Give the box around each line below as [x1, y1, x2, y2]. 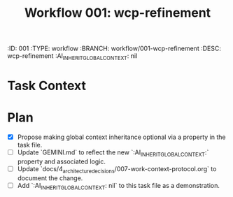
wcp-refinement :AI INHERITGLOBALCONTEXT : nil [7, 52, 138, 61]
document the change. [17, 173, 83, 182]
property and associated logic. [17, 157, 106, 166]
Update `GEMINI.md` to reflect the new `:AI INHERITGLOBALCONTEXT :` [17, 148, 209, 158]
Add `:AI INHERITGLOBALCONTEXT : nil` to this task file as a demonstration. [17, 181, 220, 191]
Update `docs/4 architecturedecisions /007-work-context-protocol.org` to [17, 164, 217, 175]
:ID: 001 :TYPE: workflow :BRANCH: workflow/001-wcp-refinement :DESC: [7, 44, 222, 53]
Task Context [7, 78, 86, 94]
